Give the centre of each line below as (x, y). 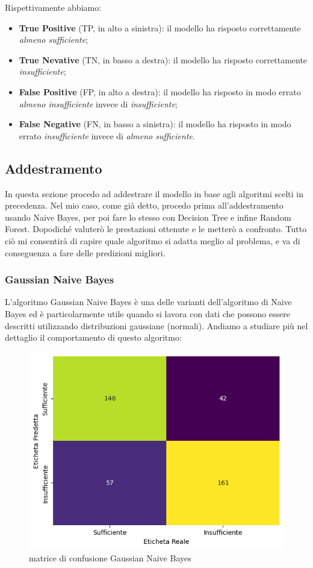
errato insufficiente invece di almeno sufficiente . (107, 135)
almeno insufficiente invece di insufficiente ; (98, 103)
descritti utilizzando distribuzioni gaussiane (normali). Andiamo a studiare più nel (156, 325)
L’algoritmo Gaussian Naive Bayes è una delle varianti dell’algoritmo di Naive (148, 302)
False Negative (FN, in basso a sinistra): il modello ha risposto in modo (155, 124)
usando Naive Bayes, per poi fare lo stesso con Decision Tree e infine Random (148, 217)
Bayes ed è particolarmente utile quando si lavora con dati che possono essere (148, 313)
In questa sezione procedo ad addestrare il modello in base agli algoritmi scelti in (154, 193)
